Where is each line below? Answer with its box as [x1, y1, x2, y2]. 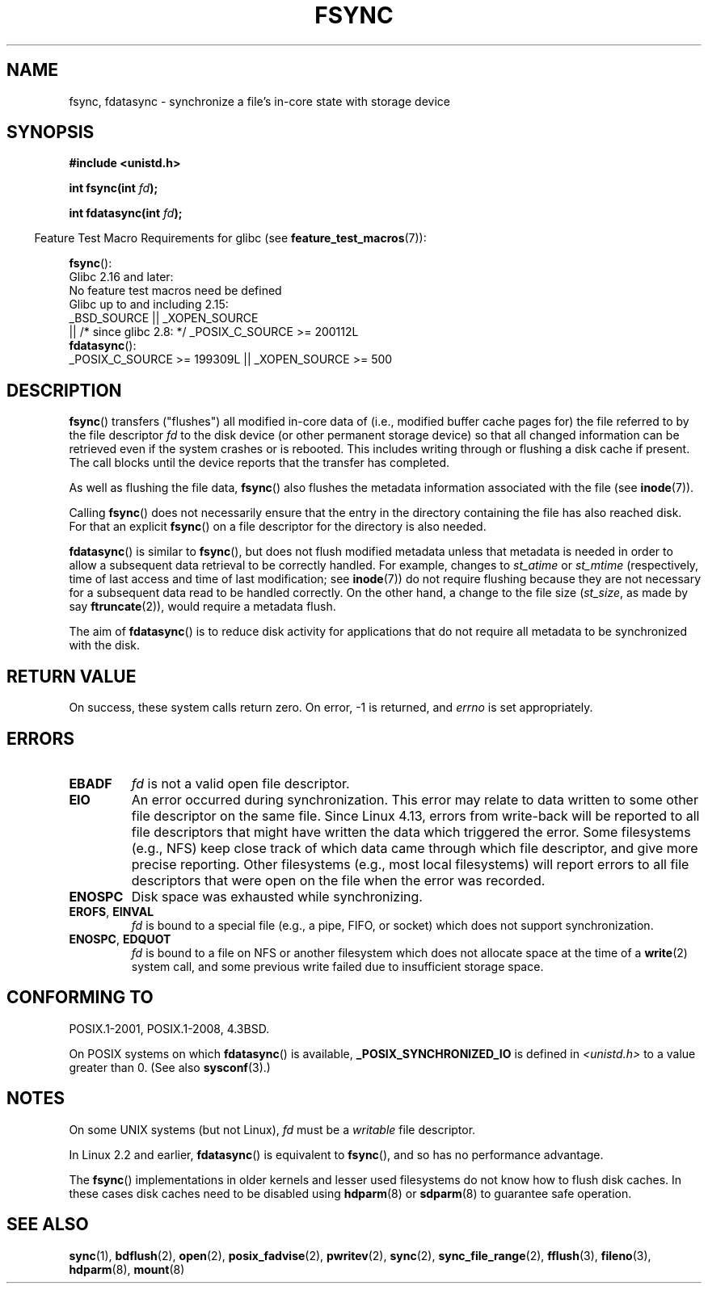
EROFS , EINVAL [69, 904, 154, 918]
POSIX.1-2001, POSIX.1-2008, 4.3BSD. [69, 1021, 270, 1036]
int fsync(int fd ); [69, 181, 158, 195]
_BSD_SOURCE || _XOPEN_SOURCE [69, 311, 259, 326]
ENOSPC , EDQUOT [69, 931, 171, 946]
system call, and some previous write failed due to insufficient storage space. [131, 959, 544, 973]
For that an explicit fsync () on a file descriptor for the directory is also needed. [69, 519, 487, 534]
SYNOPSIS [6, 122, 95, 143]
